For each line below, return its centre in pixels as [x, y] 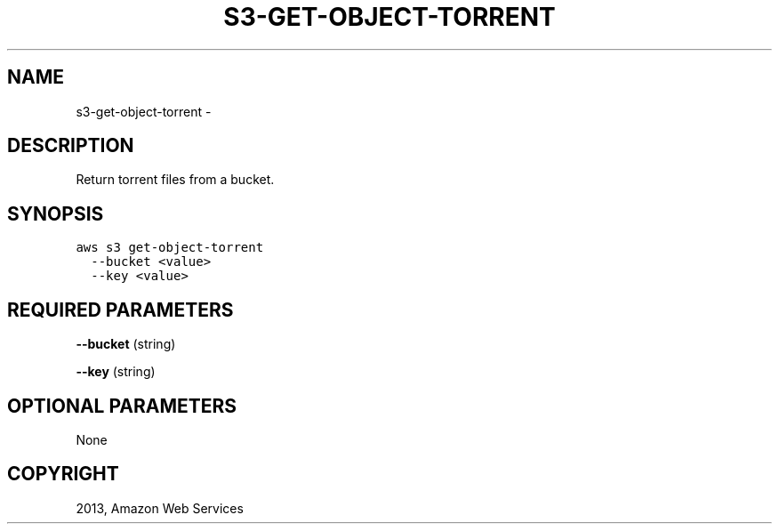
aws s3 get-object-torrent [170, 248]
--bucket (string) [126, 344]
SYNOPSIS [56, 213]
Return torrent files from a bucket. [175, 180]
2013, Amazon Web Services [160, 508]
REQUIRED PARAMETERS [120, 310]
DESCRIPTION [71, 146]
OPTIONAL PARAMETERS [122, 406]
